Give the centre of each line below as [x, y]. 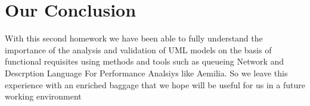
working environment [43, 96]
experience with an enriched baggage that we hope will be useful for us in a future [155, 84]
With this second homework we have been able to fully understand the [134, 38]
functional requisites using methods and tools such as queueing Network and [145, 61]
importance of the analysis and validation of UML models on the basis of [138, 49]
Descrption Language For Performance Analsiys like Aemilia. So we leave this [146, 73]
